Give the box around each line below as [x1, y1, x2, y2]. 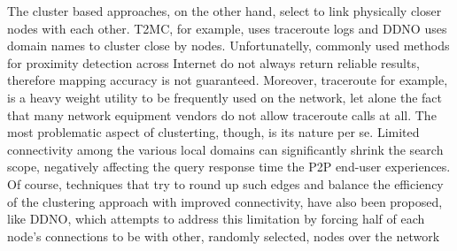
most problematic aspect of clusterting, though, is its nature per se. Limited [7, 123, 420, 141]
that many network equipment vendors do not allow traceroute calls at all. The [7, 105, 437, 124]
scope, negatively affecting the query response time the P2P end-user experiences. [7, 157, 451, 176]
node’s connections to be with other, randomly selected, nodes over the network [7, 226, 440, 245]
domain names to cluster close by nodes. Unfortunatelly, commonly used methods [7, 36, 450, 55]
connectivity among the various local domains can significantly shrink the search [7, 140, 444, 158]
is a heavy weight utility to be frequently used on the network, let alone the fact [7, 87, 442, 106]
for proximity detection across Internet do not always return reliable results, [7, 53, 420, 72]
